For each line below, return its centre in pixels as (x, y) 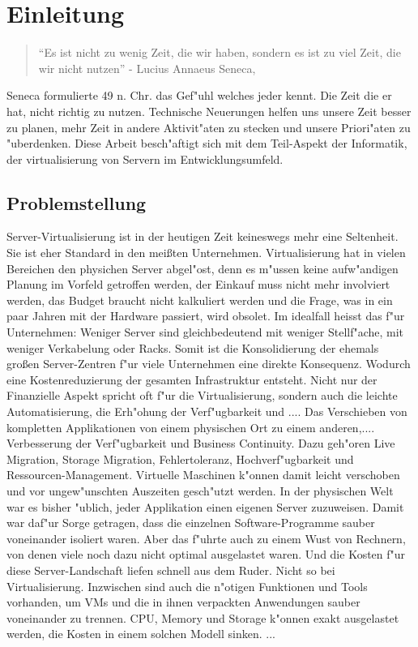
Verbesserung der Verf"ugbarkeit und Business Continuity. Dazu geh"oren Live (201, 443)
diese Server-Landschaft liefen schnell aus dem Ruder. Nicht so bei (171, 570)
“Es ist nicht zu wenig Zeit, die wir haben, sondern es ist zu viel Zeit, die (220, 52)
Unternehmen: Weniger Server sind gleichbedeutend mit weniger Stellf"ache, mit (205, 332)
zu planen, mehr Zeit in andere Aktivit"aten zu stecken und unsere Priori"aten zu (209, 127)
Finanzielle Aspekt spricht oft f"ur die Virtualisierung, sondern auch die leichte (202, 395)
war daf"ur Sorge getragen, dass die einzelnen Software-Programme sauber (191, 523)
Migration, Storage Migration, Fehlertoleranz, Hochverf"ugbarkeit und (180, 458)
